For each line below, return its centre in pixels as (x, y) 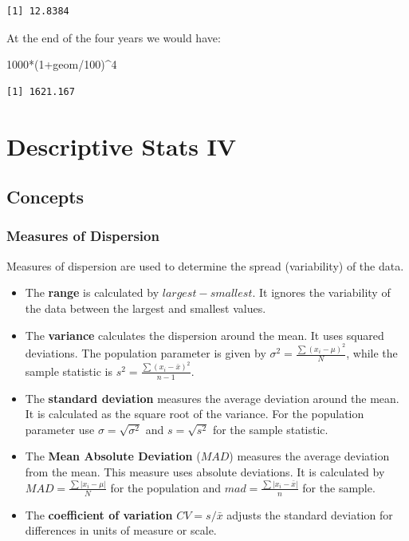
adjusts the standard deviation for (310, 514)
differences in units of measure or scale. (121, 530)
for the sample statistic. (270, 429)
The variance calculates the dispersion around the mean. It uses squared (204, 335)
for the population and (166, 487)
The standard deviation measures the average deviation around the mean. (212, 398)
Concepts (45, 197)
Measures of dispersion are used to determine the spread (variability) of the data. (205, 265)
